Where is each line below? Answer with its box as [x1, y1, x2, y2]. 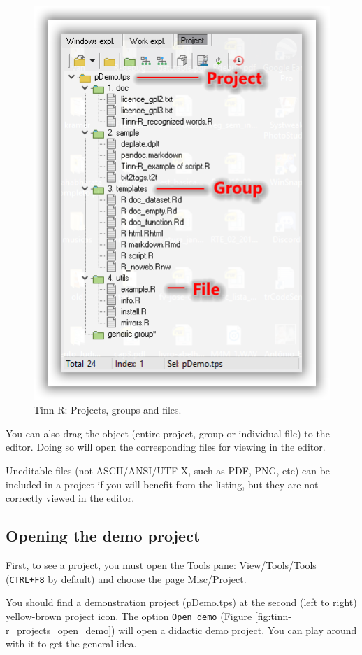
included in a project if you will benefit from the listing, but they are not [6, 477, 319, 491]
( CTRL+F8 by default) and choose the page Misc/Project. [6, 571, 247, 586]
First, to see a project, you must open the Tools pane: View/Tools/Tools [6, 558, 317, 572]
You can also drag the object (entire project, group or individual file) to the [6, 425, 330, 440]
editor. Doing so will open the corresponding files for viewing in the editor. [6, 439, 326, 454]
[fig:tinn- [254, 608, 291, 623]
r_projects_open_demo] [6, 622, 112, 637]
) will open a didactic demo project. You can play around [111, 622, 357, 637]
